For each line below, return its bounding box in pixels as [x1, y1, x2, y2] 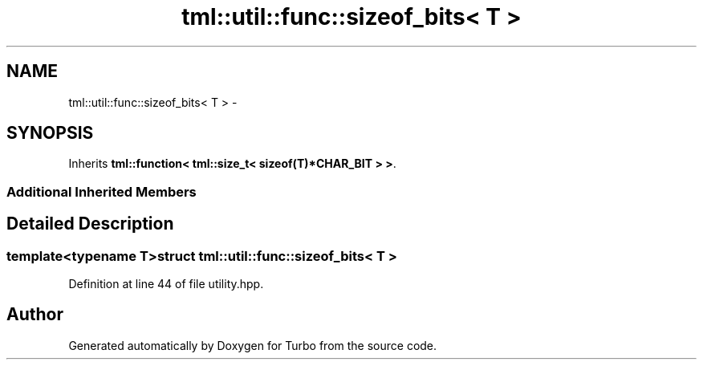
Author [6, 304, 63, 325]
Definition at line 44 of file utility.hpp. [68, 277, 264, 291]
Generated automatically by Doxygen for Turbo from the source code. [68, 338, 437, 352]
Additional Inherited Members [6, 183, 197, 200]
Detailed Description [6, 213, 174, 234]
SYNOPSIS [6, 123, 94, 144]
